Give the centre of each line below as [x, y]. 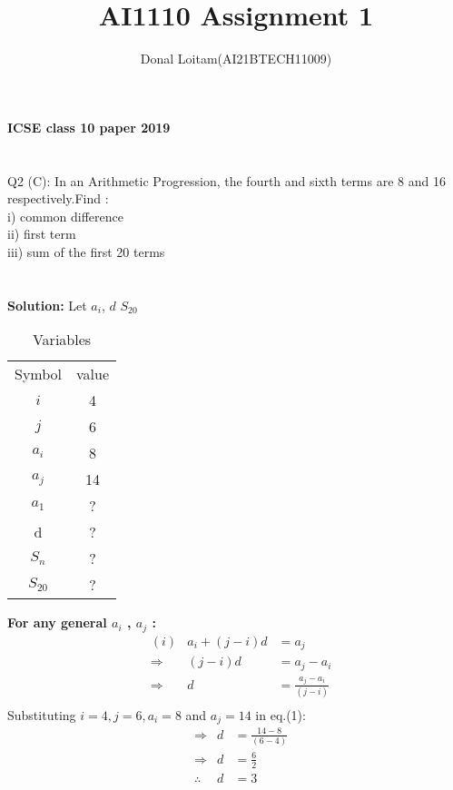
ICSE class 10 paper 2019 [89, 127]
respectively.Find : [58, 198]
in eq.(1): [281, 715]
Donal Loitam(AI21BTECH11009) [236, 59]
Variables [62, 340]
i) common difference [65, 216]
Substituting [42, 715]
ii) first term [42, 234]
